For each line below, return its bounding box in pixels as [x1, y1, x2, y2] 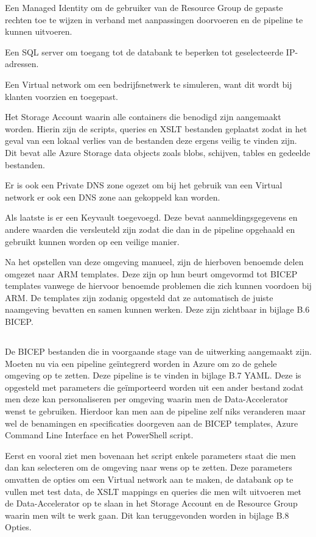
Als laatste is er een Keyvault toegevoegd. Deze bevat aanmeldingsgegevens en [5, 211, 298, 224]
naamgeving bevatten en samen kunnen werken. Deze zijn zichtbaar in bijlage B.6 [5, 303, 310, 316]
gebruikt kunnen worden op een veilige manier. [5, 235, 180, 247]
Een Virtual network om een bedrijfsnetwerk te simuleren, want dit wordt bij [5, 77, 292, 90]
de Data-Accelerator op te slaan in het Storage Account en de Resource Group [5, 497, 298, 510]
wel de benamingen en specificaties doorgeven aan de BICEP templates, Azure [5, 416, 298, 429]
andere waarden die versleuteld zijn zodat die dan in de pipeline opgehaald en [5, 222, 295, 235]
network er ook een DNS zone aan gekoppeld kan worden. [5, 190, 220, 203]
